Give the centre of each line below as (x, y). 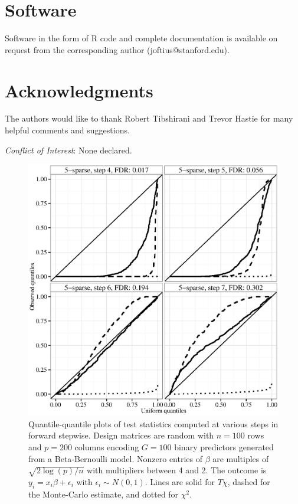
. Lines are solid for (180, 482)
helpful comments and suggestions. (67, 130)
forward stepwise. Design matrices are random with (121, 435)
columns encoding (107, 447)
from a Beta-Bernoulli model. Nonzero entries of (115, 458)
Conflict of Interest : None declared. (68, 150)
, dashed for (249, 482)
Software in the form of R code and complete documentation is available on (141, 38)
